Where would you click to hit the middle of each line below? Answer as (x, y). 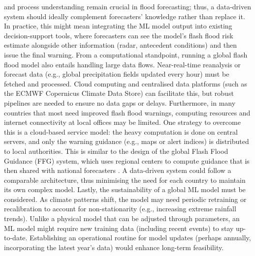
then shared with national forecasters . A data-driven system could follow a (118, 170)
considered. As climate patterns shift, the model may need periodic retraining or (125, 199)
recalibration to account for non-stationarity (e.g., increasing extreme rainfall (120, 209)
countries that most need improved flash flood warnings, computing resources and (127, 112)
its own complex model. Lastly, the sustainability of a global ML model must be (125, 189)
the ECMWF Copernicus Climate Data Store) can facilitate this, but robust (119, 93)
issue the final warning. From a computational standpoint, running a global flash (126, 54)
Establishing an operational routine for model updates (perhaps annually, (140, 238)
